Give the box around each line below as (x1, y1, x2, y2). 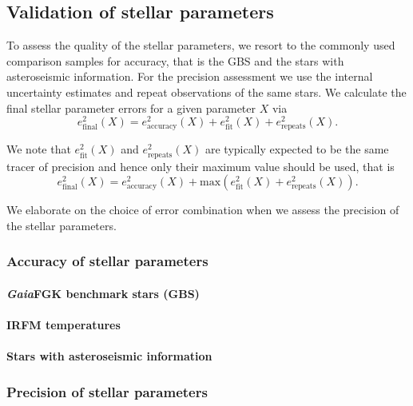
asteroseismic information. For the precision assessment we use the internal (6, 68, 373, 85)
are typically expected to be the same (205, 141, 389, 157)
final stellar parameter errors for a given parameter (6, 99, 256, 116)
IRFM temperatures (6, 316, 121, 332)
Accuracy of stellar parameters (6, 251, 208, 271)
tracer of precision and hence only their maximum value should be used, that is (6, 157, 395, 174)
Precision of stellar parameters (6, 381, 208, 401)
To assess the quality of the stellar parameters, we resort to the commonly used (6, 37, 395, 54)
